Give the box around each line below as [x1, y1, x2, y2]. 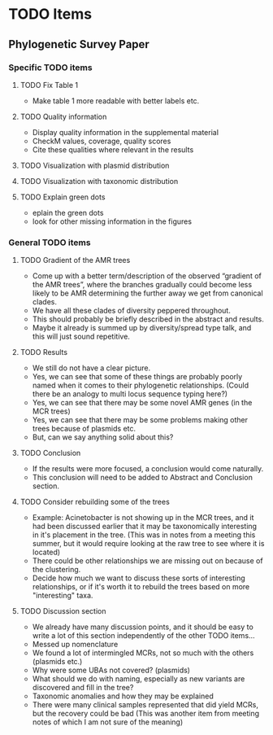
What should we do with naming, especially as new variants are [32, 674, 245, 684]
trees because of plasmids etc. [32, 424, 136, 434]
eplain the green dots [32, 208, 104, 217]
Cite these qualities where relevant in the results [32, 144, 194, 155]
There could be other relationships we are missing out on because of [32, 556, 263, 566]
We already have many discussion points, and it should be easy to [32, 622, 253, 632]
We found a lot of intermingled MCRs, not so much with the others [32, 648, 254, 658]
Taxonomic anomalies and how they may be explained [32, 691, 214, 701]
